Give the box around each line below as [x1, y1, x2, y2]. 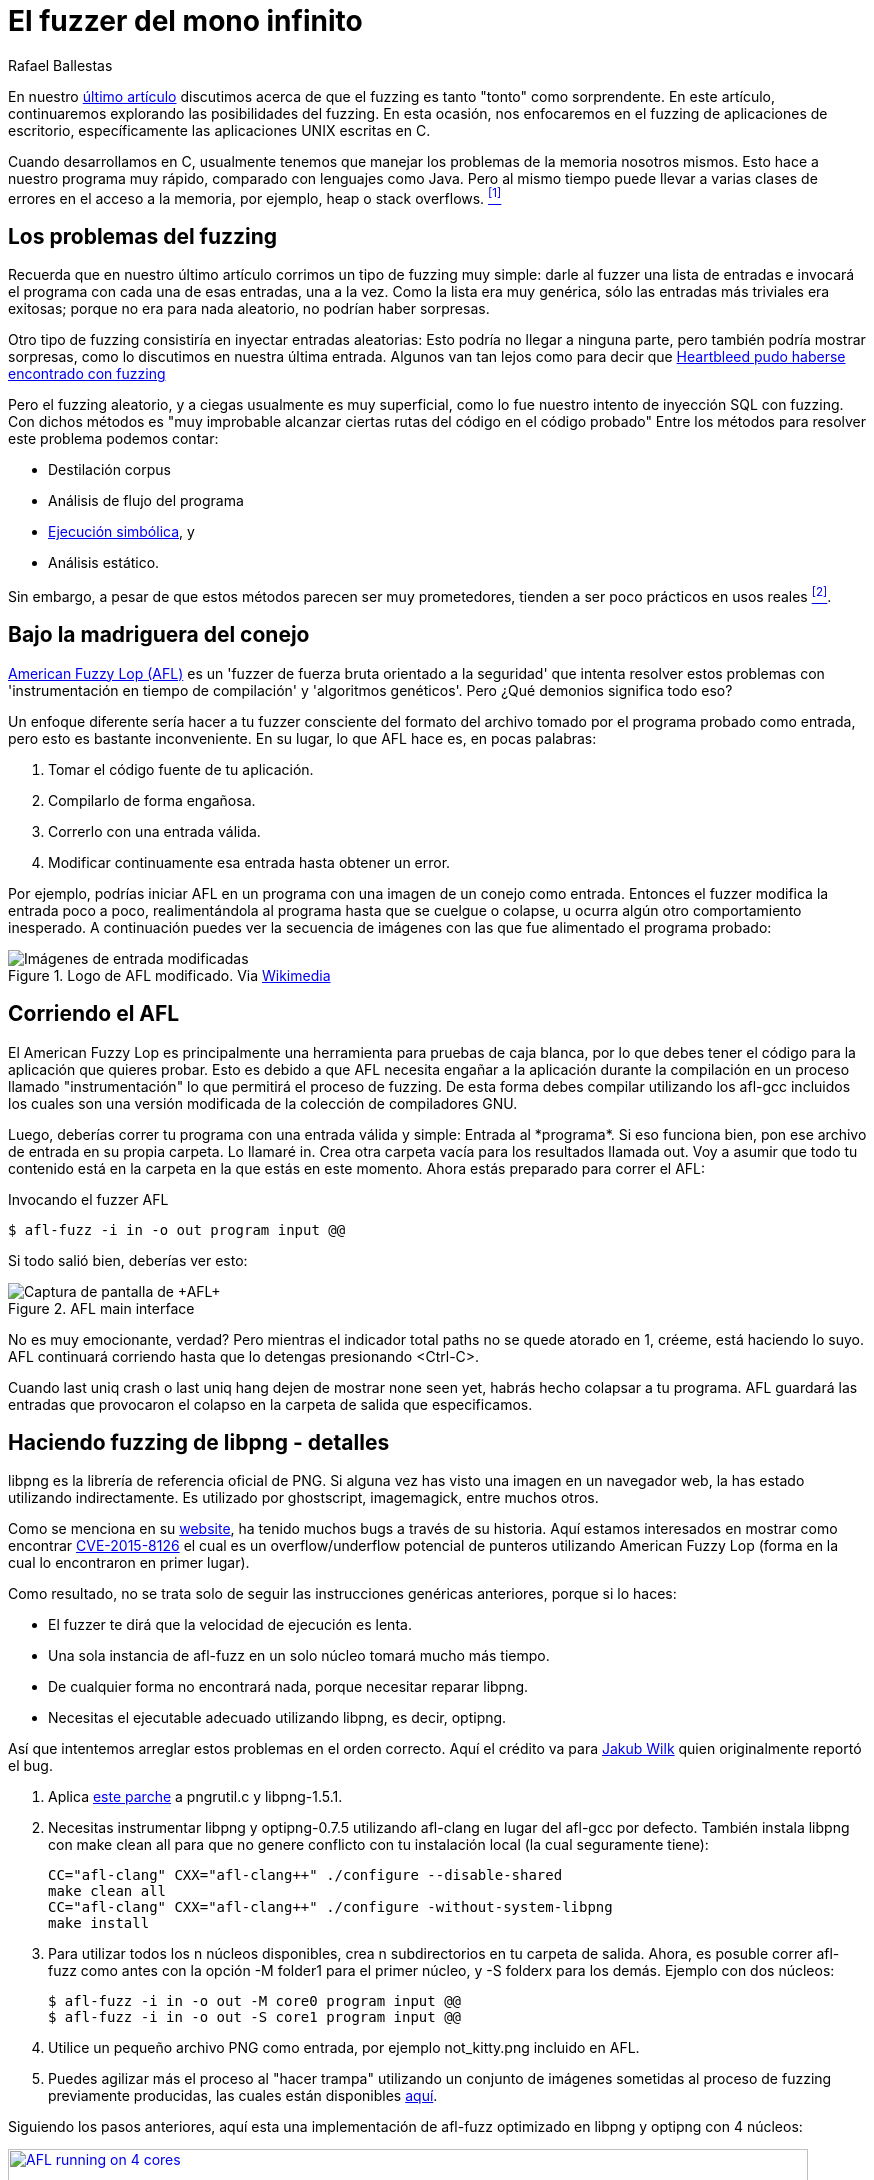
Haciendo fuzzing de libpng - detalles [8, 1430, 390, 1456]
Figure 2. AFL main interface [8, 1299, 195, 1317]
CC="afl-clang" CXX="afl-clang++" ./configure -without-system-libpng [48, 1899, 613, 1916]
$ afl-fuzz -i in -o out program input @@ [8, 1221, 346, 1238]
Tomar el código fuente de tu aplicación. [48, 760, 314, 778]
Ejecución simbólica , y [48, 523, 195, 541]
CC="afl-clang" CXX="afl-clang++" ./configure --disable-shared [48, 1867, 563, 1884]
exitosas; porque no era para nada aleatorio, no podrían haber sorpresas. [8, 300, 490, 318]
